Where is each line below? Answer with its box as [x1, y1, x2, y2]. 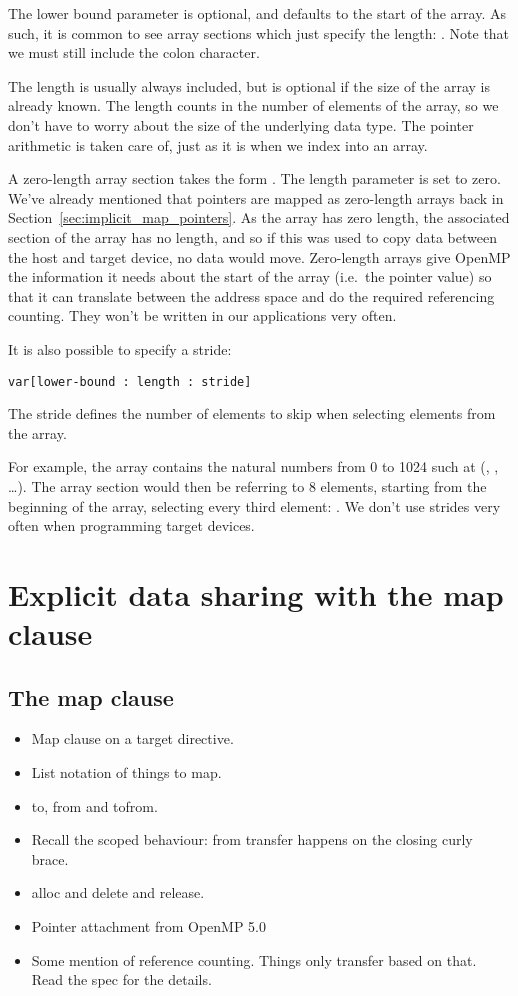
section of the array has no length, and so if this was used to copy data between [8, 226, 497, 247]
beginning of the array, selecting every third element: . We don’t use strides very [8, 495, 501, 516]
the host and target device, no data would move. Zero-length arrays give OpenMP [8, 246, 511, 267]
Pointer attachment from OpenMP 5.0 [31, 916, 267, 937]
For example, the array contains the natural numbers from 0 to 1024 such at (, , [8, 456, 499, 477]
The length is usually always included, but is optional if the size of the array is [8, 75, 490, 96]
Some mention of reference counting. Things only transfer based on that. [31, 949, 477, 970]
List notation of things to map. [31, 762, 222, 783]
